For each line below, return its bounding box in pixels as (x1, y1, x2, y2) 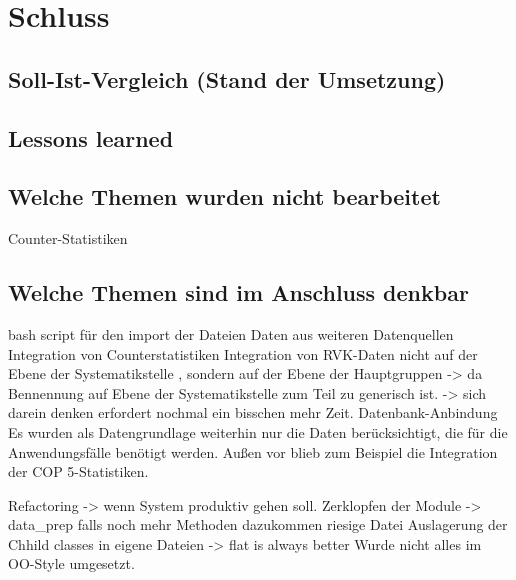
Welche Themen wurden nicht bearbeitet (8, 181, 441, 212)
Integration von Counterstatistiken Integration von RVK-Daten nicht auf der (8, 343, 478, 364)
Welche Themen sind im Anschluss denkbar (8, 277, 469, 308)
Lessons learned (8, 122, 174, 153)
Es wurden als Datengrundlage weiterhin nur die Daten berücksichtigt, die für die (8, 421, 508, 442)
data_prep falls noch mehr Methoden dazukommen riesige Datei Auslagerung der (8, 514, 508, 535)
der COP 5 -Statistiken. (8, 461, 149, 482)
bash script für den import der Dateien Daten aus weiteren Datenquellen (8, 323, 454, 344)
